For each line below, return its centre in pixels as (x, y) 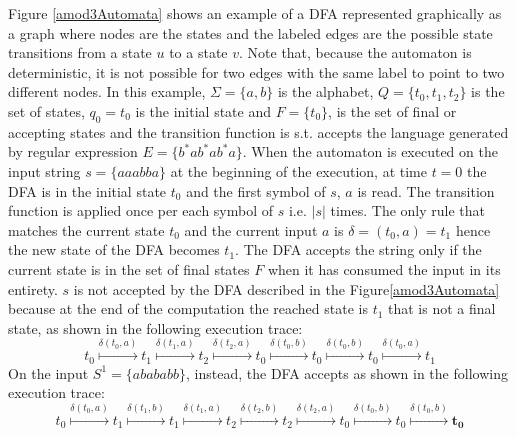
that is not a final (442, 308)
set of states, (46, 110)
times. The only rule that (408, 210)
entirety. (33, 288)
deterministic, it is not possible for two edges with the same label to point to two (256, 71)
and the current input (251, 229)
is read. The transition (426, 190)
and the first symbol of (256, 190)
